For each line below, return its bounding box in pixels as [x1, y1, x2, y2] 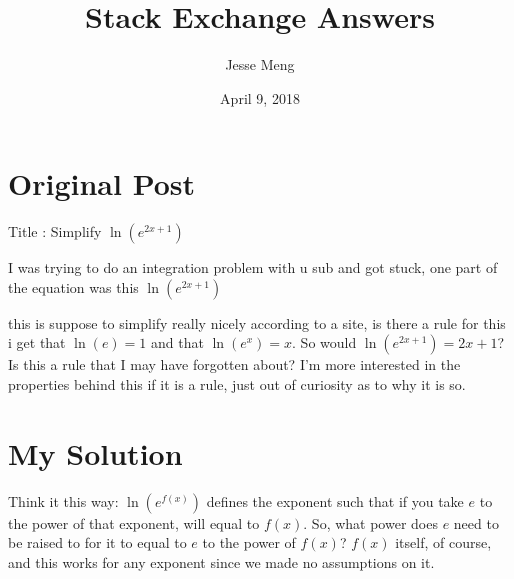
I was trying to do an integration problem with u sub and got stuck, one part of [8, 257, 498, 278]
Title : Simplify [8, 221, 102, 242]
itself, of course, [395, 532, 492, 553]
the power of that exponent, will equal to [8, 512, 260, 533]
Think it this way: [8, 490, 119, 511]
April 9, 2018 [220, 87, 300, 108]
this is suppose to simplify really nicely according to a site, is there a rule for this [8, 312, 506, 333]
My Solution [8, 432, 183, 473]
